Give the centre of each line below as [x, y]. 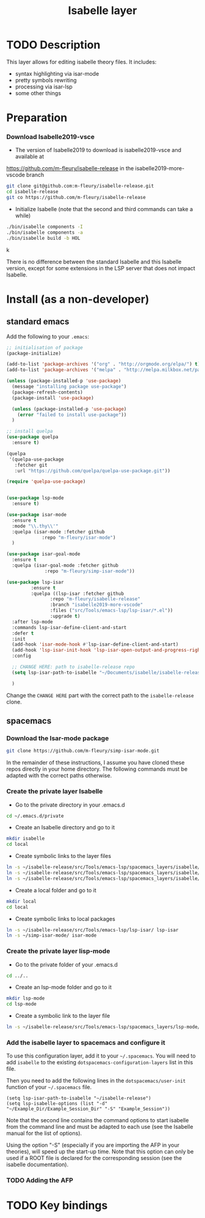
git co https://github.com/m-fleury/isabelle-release [76, 198]
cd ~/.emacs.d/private [35, 816]
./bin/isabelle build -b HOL [43, 238]
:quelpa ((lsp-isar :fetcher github [77, 593]
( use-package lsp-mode [35, 498]
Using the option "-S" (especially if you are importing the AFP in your [93, 1145]
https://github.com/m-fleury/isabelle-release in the [70, 168]
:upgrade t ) [65, 616]
